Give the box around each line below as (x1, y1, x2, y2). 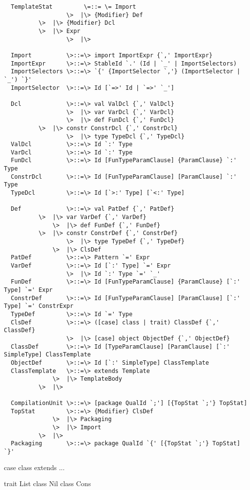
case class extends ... (4, 462, 65, 472)
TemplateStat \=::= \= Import (11, 3, 136, 10)
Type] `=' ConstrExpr (4, 303, 74, 310)
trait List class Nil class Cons (4, 478, 91, 489)
